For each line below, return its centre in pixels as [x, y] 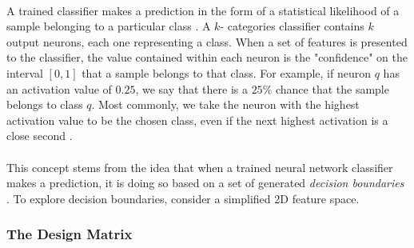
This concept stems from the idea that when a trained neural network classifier [200, 167]
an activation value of [59, 88]
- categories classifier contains [292, 26]
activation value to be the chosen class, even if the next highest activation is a [197, 120]
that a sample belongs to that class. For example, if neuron [227, 72]
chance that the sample [332, 88]
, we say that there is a [191, 88]
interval [25, 72]
